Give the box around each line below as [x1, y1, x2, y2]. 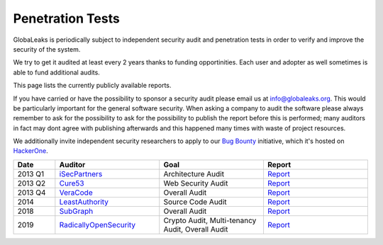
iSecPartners [59, 169, 103, 178]
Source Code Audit [163, 197, 227, 207]
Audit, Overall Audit [163, 224, 228, 234]
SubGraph [59, 206, 94, 216]
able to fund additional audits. [13, 68, 101, 76]
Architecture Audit [163, 169, 225, 178]
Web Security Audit [163, 178, 228, 188]
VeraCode [59, 188, 93, 198]
